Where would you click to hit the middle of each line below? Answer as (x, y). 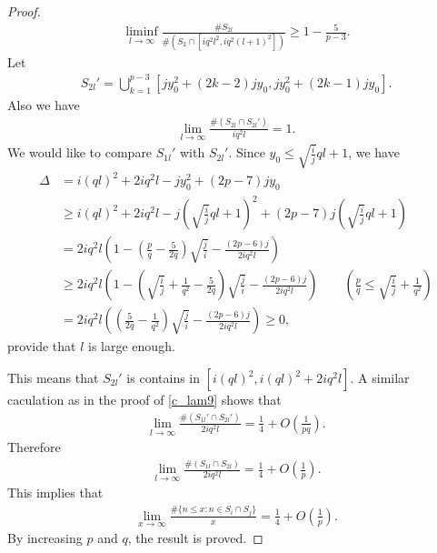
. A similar (380, 378)
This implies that (55, 493)
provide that (42, 346)
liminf (142, 32)
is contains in (164, 378)
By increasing (45, 538)
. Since (247, 152)
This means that (53, 378)
